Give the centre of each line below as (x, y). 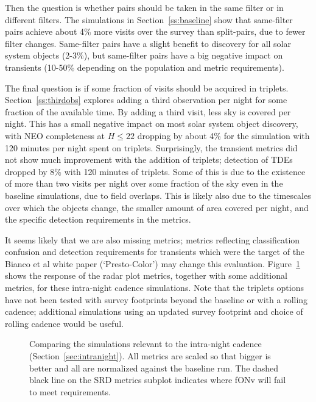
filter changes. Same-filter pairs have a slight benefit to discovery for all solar (148, 43)
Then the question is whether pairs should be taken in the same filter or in (144, 7)
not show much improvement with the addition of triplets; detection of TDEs (149, 160)
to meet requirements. (70, 391)
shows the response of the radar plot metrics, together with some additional (146, 275)
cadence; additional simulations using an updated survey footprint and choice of (154, 311)
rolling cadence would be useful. (64, 323)
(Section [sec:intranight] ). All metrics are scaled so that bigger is (150, 356)
